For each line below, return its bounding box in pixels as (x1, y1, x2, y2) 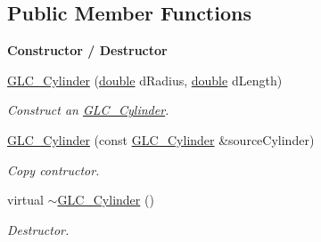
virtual (7, 190, 44, 209)
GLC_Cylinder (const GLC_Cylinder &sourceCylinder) (7, 130, 315, 149)
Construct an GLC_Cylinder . (7, 101, 169, 119)
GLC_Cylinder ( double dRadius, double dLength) (7, 70, 283, 89)
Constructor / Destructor (7, 41, 168, 60)
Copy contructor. (7, 160, 100, 179)
